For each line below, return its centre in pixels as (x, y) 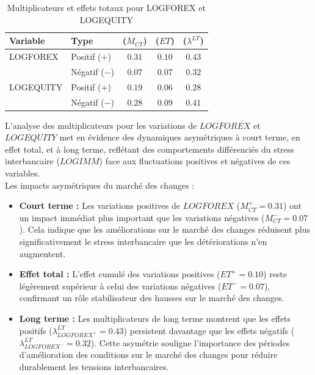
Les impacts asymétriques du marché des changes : (100, 185)
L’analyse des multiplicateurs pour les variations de (101, 125)
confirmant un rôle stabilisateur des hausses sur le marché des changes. (152, 298)
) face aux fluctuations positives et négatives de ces (195, 161)
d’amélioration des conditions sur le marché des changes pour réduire (148, 355)
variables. (23, 173)
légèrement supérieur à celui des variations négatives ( (120, 286)
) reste (275, 274)
